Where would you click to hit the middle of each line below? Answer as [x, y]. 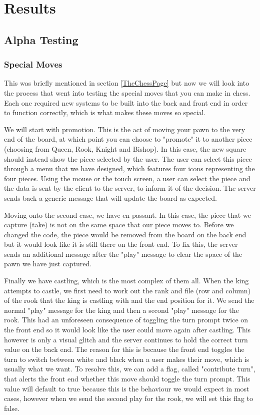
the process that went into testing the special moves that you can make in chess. [127, 92]
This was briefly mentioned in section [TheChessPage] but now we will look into [127, 83]
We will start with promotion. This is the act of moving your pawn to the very [125, 129]
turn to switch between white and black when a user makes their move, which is [127, 359]
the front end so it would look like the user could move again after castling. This [127, 330]
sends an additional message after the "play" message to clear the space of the [123, 254]
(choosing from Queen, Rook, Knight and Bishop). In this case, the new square [125, 148]
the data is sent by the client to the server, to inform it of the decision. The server [130, 188]
